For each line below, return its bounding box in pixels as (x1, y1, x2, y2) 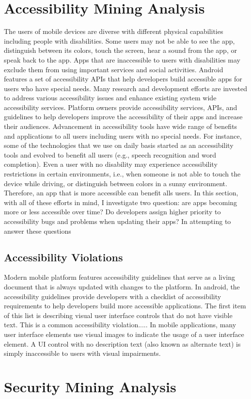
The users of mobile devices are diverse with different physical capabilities (4, 26, 223, 36)
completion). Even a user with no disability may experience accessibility (4, 159, 218, 169)
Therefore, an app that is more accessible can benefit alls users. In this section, (4, 188, 238, 198)
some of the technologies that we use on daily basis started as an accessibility (4, 140, 234, 150)
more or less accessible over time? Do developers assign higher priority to (4, 207, 221, 217)
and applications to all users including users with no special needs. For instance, (4, 130, 242, 141)
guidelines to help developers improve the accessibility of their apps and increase (4, 112, 243, 122)
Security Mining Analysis (4, 376, 176, 396)
